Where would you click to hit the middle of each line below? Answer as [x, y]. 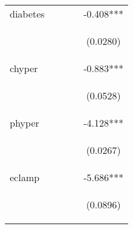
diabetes [27, 14]
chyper [24, 68]
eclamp [25, 177]
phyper [25, 123]
